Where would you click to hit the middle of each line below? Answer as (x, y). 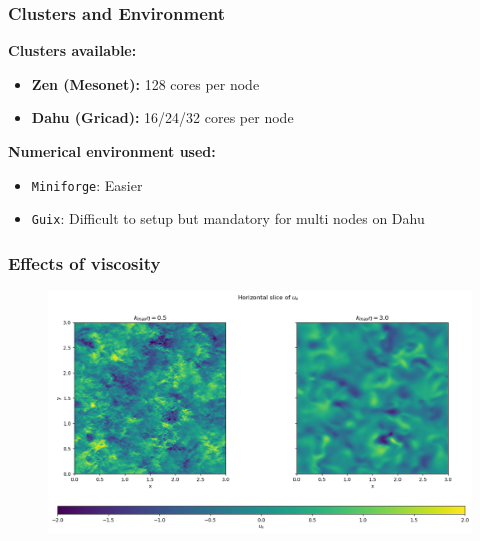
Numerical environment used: (112, 151)
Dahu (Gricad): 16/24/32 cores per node (162, 117)
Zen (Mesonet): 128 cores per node (145, 83)
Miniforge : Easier (87, 184)
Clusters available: (72, 50)
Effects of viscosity (84, 262)
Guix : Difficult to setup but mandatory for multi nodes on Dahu (228, 218)
